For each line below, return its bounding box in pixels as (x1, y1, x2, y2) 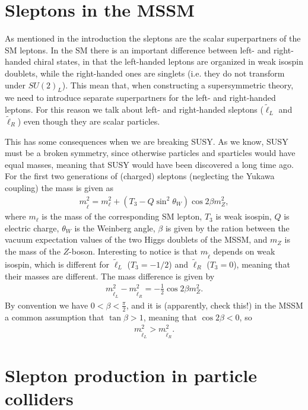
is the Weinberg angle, (74, 221, 155, 234)
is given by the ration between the (165, 221, 290, 234)
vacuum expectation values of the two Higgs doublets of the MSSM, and (5, 233, 268, 246)
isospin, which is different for (5, 258, 110, 270)
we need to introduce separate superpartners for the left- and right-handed (5, 91, 276, 104)
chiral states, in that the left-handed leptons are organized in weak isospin (34, 55, 303, 68)
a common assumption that (5, 310, 104, 323)
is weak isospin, (215, 210, 272, 223)
